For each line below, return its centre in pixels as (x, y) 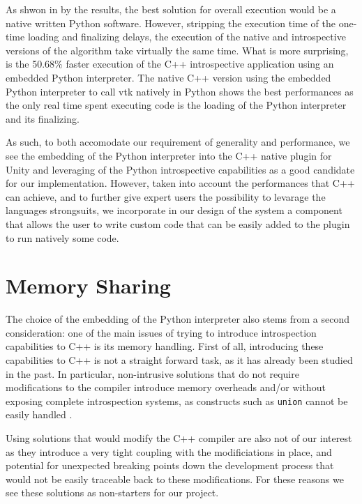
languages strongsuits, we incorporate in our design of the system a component (174, 210)
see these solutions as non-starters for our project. (112, 492)
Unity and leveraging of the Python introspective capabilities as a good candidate (180, 169)
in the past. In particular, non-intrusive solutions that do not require (152, 373)
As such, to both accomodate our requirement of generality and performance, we (178, 142)
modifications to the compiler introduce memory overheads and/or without (166, 387)
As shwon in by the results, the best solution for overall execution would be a (171, 9)
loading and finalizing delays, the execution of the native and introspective (187, 37)
